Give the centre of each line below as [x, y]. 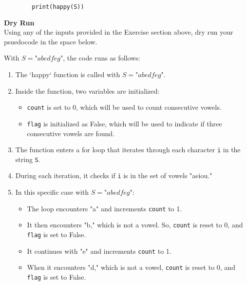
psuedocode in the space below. [51, 41]
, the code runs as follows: [102, 58]
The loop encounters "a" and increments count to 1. [104, 208]
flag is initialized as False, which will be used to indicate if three [124, 123]
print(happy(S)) [58, 7]
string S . [28, 159]
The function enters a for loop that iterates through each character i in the [128, 150]
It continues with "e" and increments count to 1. [99, 251]
